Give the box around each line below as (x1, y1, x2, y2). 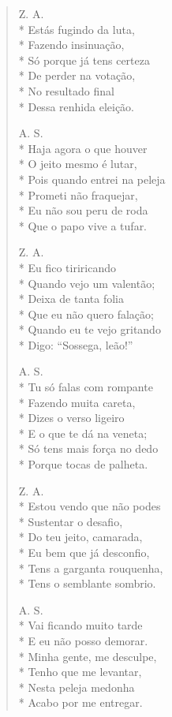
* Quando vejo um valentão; (18, 274, 155, 291)
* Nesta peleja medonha (18, 678, 135, 695)
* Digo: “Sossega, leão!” (18, 336, 133, 353)
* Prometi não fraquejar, (18, 186, 138, 203)
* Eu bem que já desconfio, (18, 544, 150, 560)
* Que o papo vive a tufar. (18, 217, 148, 233)
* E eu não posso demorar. (18, 632, 148, 648)
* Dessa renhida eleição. (18, 98, 134, 114)
